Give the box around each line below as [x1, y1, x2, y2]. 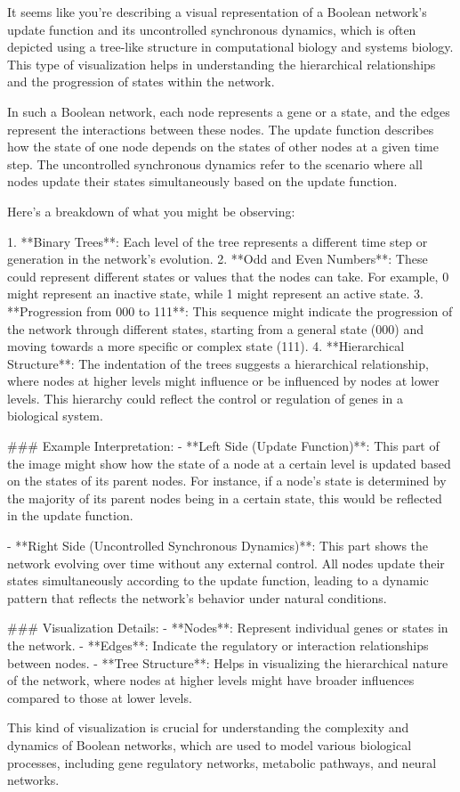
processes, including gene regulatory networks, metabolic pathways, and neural [7, 753, 437, 772]
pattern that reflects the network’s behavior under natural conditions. [7, 588, 387, 607]
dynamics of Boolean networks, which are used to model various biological [7, 735, 412, 754]
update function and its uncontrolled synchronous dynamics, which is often [7, 20, 416, 38]
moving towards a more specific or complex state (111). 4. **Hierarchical [7, 337, 405, 355]
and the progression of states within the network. [7, 72, 275, 91]
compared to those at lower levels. [7, 688, 192, 706]
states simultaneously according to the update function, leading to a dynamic [7, 571, 429, 590]
